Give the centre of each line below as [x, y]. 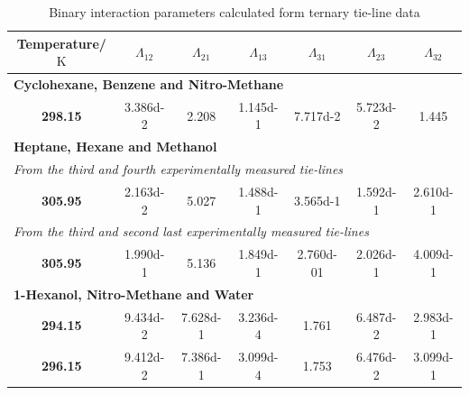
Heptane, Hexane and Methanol [115, 147]
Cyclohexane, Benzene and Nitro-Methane [149, 84]
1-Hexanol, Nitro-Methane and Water [134, 294]
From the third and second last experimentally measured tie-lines [191, 231]
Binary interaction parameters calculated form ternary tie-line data [234, 12]
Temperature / [61, 43]
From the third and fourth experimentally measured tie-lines [179, 169]
